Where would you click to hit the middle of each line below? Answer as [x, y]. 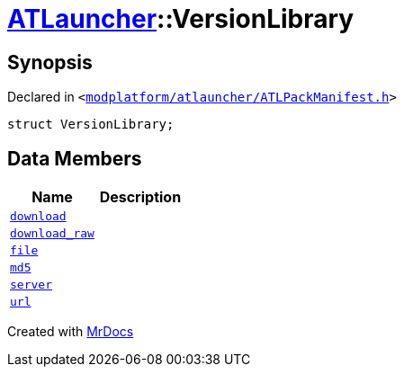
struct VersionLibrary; [91, 125]
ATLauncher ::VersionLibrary [181, 19]
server [31, 285]
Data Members [75, 158]
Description [140, 197]
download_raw [52, 234]
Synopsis [50, 62]
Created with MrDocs [71, 332]
